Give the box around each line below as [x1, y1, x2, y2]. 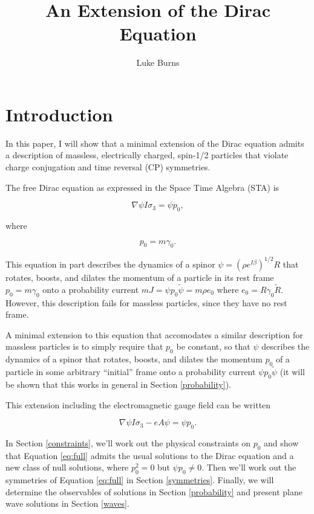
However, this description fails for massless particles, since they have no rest [5, 296, 287, 309]
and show [264, 436, 299, 449]
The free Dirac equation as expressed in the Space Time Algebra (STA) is [5, 181, 280, 193]
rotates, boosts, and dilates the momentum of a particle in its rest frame [5, 271, 274, 283]
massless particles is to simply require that [5, 340, 163, 353]
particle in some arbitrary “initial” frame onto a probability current [5, 365, 256, 378]
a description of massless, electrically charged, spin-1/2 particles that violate [5, 149, 289, 161]
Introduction [5, 101, 113, 126]
